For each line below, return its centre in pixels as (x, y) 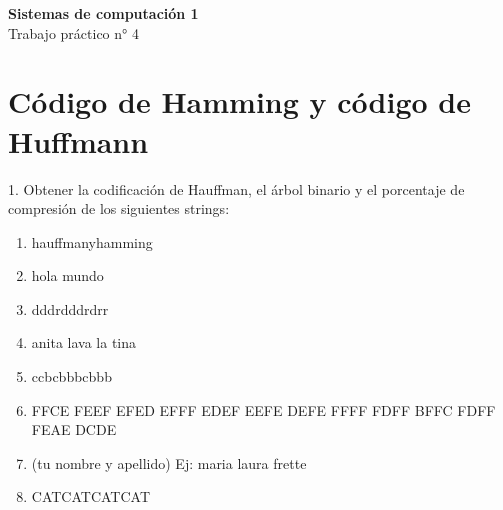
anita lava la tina (84, 342)
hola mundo (67, 275)
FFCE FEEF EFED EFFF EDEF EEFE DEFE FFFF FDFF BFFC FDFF (263, 409)
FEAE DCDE (74, 429)
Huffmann (78, 140)
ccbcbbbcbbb (71, 376)
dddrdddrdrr (70, 308)
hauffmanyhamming (92, 241)
